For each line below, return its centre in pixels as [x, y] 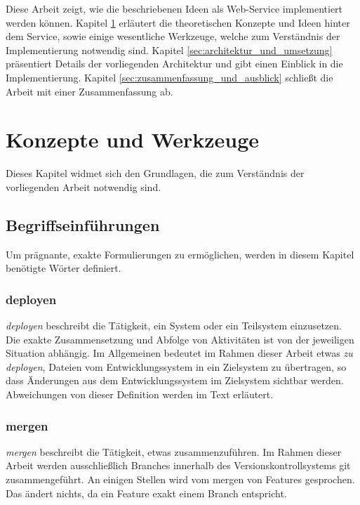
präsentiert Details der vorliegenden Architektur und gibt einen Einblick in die [174, 64]
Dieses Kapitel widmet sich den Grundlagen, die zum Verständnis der [155, 173]
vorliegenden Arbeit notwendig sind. [84, 186]
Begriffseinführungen [83, 224]
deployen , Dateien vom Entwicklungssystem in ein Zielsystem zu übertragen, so [176, 366]
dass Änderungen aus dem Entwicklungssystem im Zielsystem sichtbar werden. [175, 380]
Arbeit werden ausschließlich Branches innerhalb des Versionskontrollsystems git [178, 465]
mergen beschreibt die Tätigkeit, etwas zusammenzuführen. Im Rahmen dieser [174, 451]
